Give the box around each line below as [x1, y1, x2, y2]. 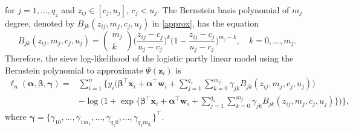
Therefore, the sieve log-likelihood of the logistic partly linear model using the [5, 52, 294, 64]
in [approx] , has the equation [152, 17, 259, 29]
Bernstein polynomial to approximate [5, 63, 143, 76]
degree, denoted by [5, 17, 75, 29]
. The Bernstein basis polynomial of [157, 4, 290, 16]
